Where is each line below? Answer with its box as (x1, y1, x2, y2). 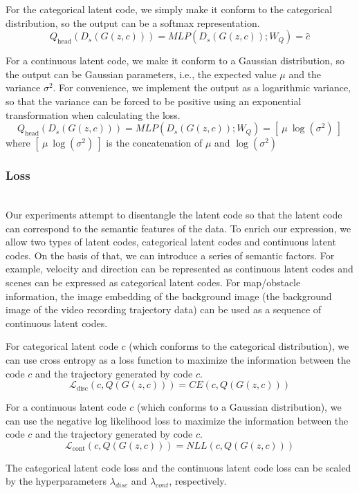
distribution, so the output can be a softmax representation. (6, 15, 260, 30)
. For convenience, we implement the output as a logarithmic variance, (53, 80, 351, 95)
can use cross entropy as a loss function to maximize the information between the (6, 352, 351, 366)
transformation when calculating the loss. (6, 107, 181, 122)
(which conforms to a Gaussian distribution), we (136, 400, 342, 414)
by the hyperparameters (6, 474, 107, 488)
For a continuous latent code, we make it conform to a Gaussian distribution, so (6, 53, 345, 68)
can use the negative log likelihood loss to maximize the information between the (6, 413, 349, 427)
